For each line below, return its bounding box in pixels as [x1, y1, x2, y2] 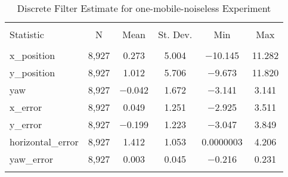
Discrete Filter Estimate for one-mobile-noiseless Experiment [17, 1, 271, 15]
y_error [10, 117, 42, 131]
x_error [10, 100, 42, 114]
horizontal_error [10, 135, 79, 148]
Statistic [10, 27, 44, 41]
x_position [10, 48, 55, 62]
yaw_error [10, 152, 54, 166]
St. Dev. [158, 27, 193, 41]
